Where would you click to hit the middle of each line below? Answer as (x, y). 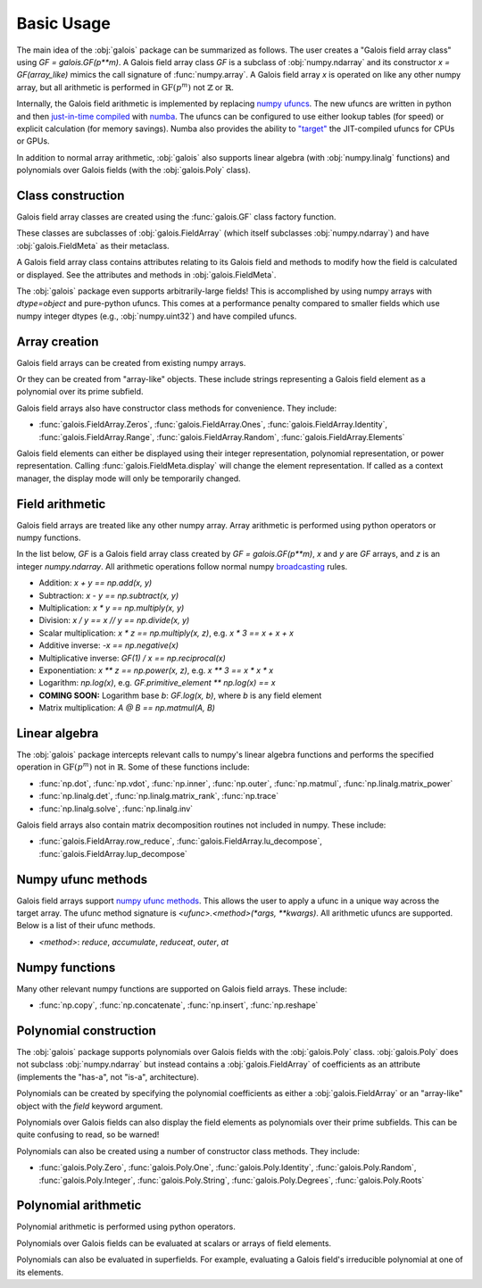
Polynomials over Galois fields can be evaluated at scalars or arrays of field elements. (174, 1243)
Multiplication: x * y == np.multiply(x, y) (112, 608)
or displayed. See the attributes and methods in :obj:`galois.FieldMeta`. (146, 274)
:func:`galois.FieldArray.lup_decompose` (113, 853)
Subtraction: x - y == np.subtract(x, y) (109, 595)
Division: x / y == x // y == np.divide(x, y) (114, 620)
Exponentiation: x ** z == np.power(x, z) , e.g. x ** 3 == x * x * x (156, 670)
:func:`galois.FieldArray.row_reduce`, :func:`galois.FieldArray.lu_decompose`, (181, 841)
